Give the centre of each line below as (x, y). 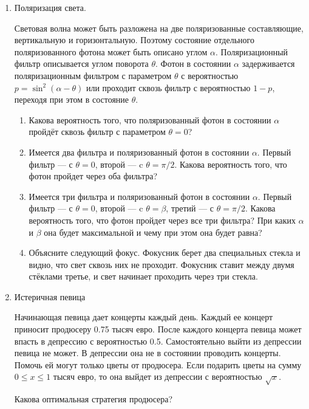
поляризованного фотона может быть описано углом (111, 51)
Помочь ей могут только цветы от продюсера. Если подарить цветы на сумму (158, 364)
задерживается (268, 64)
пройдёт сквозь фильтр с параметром (97, 132)
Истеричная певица (50, 296)
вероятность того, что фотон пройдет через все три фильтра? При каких (162, 220)
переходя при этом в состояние (72, 99)
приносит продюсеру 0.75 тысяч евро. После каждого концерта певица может (158, 329)
